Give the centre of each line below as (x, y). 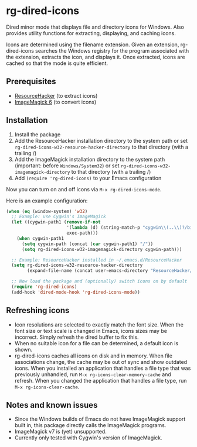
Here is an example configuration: (47, 201)
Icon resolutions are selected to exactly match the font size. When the (99, 324)
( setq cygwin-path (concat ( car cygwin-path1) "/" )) (87, 244)
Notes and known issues (52, 405)
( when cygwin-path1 (40, 238)
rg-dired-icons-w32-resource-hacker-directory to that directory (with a (101, 147)
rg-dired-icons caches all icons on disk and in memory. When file (94, 356)
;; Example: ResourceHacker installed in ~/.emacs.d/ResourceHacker (97, 260)
